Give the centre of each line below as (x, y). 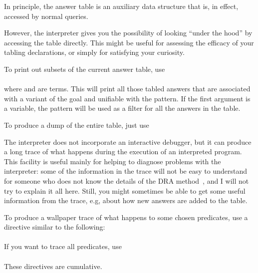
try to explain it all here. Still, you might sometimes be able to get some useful (125, 190)
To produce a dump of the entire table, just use (77, 125)
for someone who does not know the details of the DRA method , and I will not (127, 180)
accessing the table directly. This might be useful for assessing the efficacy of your (129, 42)
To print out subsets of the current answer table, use (85, 69)
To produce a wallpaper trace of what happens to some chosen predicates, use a (126, 217)
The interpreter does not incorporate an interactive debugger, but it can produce (128, 141)
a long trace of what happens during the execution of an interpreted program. (123, 151)
